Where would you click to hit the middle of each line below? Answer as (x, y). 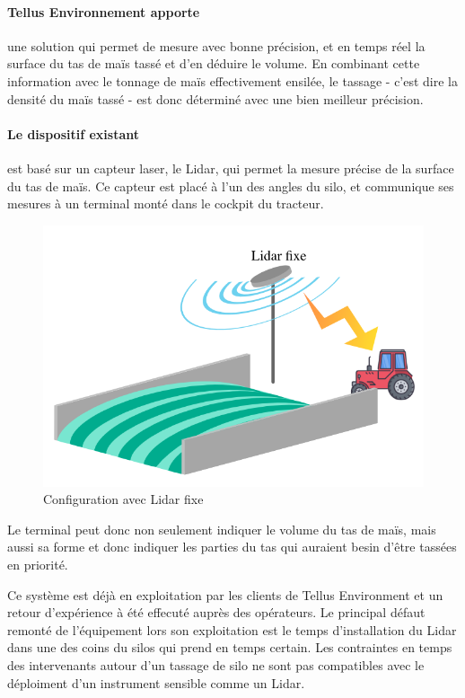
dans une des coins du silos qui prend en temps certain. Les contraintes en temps (230, 647)
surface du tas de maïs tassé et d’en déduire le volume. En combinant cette (214, 63)
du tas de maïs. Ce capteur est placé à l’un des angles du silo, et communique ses (231, 186)
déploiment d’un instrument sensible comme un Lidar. (156, 682)
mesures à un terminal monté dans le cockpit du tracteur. (166, 203)
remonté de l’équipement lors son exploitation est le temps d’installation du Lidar (232, 629)
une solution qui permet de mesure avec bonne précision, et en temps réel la (216, 45)
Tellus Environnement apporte (104, 11)
